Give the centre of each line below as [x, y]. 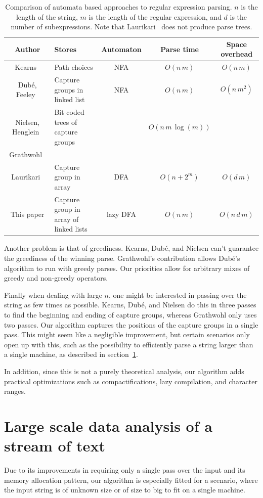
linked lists [71, 229]
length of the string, [47, 16]
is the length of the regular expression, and [155, 16]
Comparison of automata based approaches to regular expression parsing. [119, 7]
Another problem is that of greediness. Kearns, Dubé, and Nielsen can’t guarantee [131, 248]
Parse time [180, 49]
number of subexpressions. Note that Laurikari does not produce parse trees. [131, 27]
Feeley [26, 94]
